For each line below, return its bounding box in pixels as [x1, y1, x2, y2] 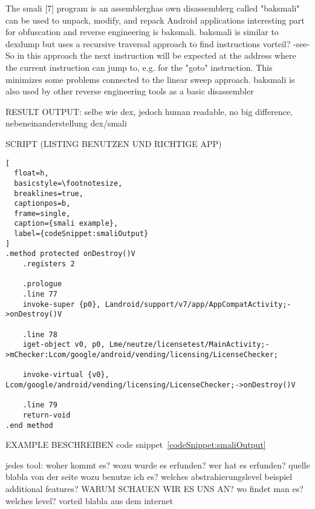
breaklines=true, [14, 189, 83, 198]
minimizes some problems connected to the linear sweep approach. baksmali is [5, 73, 295, 85]
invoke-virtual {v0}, [22, 370, 109, 379]
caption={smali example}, [14, 219, 119, 228]
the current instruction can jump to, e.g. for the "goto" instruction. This [5, 61, 273, 73]
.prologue [22, 280, 62, 289]
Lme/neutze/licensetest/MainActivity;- [109, 340, 270, 349]
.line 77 [22, 290, 57, 299]
